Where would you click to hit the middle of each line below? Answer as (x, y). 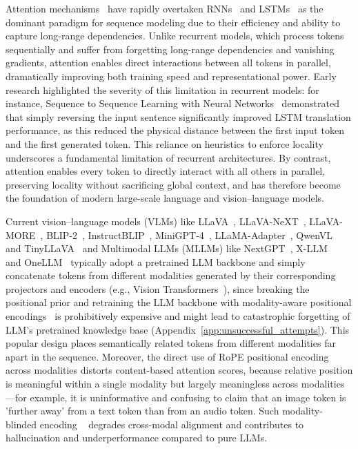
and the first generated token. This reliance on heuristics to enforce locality (165, 143)
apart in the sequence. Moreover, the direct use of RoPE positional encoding (167, 356)
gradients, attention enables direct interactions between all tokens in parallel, (168, 63)
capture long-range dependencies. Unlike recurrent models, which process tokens (175, 36)
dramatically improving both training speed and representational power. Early (171, 76)
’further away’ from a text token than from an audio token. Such (142, 411)
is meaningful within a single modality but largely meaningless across (152, 384)
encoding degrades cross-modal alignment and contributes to (172, 424)
